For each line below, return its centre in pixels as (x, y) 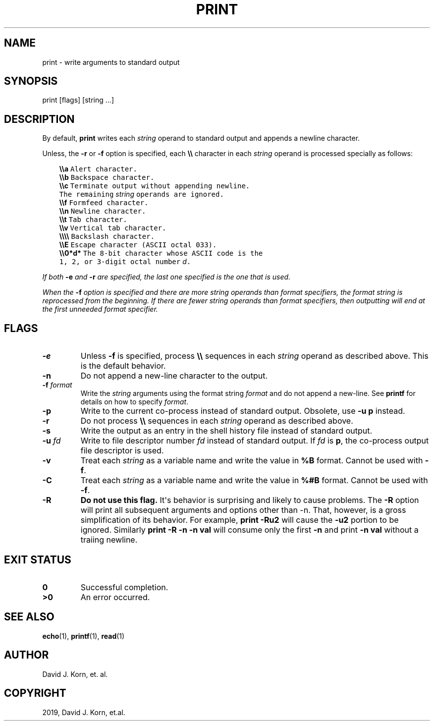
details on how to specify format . (135, 402)
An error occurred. (115, 597)
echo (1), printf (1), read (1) (83, 636)
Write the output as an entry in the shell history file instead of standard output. (226, 431)
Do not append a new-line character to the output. (174, 376)
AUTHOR (27, 655)
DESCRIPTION (39, 119)
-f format (57, 385)
